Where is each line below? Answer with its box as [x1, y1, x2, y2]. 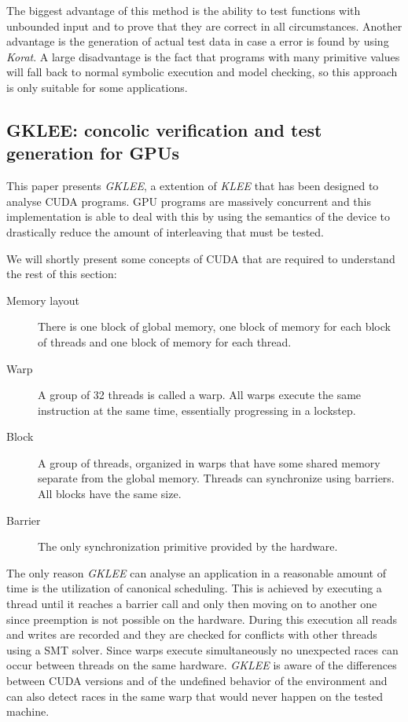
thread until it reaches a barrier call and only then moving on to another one [6, 596, 377, 612]
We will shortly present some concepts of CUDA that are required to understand [6, 250, 395, 266]
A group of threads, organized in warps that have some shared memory [38, 454, 380, 471]
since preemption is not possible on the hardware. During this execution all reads [6, 610, 398, 627]
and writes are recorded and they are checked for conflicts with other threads [6, 626, 377, 643]
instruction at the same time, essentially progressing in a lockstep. [38, 401, 356, 418]
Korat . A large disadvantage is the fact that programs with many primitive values [6, 48, 400, 64]
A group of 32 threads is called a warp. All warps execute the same [38, 387, 362, 403]
